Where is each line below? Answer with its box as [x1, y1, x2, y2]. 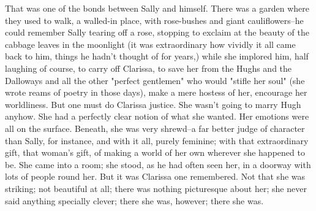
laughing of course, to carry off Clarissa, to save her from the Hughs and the [5, 61, 292, 74]
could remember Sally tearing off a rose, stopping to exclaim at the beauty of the [5, 26, 309, 39]
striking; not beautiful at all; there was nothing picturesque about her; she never [5, 182, 307, 194]
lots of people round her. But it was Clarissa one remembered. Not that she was [5, 170, 306, 183]
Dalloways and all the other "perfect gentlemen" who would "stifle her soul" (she [5, 74, 305, 86]
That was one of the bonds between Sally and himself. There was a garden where [5, 2, 309, 14]
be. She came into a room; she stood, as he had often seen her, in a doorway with [5, 158, 311, 171]
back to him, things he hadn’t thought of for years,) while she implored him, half [5, 50, 309, 63]
